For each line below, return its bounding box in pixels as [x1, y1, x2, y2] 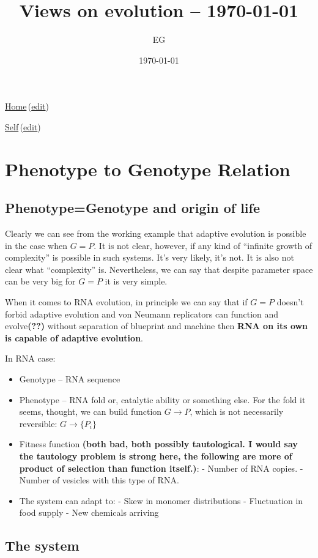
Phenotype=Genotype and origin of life [5, 198, 260, 217]
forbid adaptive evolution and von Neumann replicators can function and [5, 307, 279, 320]
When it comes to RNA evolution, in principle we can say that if [5, 296, 248, 308]
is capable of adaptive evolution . [5, 331, 143, 344]
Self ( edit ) [5, 120, 41, 133]
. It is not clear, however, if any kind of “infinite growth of [94, 239, 312, 251]
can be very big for [5, 275, 76, 288]
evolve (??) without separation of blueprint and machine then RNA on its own [5, 319, 308, 332]
